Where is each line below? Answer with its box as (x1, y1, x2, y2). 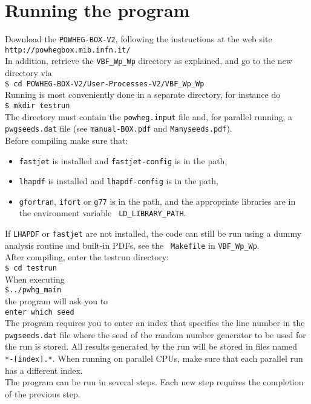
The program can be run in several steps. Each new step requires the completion (5, 376, 304, 388)
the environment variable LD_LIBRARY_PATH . (19, 207, 186, 219)
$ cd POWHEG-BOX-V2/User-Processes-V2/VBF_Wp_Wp (5, 79, 205, 88)
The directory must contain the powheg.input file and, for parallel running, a (5, 110, 293, 123)
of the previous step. (5, 387, 80, 400)
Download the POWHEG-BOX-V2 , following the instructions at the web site (5, 33, 272, 45)
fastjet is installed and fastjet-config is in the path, (19, 154, 228, 167)
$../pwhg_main (5, 286, 62, 295)
